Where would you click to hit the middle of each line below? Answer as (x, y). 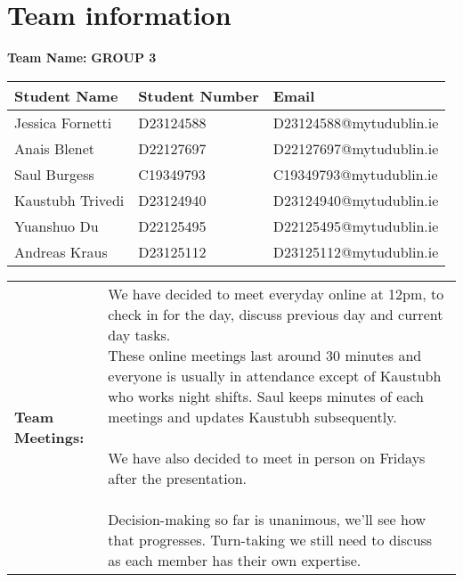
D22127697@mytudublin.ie (356, 148)
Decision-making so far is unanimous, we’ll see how (267, 519)
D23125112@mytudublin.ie (356, 251)
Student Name (66, 95)
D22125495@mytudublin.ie (356, 225)
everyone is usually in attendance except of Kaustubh (275, 375)
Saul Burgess (54, 174)
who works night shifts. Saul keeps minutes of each (266, 396)
